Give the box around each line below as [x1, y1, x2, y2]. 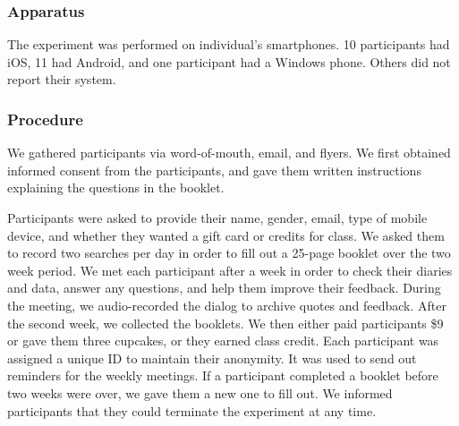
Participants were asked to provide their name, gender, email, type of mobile [7, 209, 428, 226]
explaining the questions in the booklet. [7, 178, 225, 197]
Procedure [7, 107, 83, 130]
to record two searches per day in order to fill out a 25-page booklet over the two [7, 243, 451, 262]
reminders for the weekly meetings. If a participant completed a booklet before [7, 366, 438, 385]
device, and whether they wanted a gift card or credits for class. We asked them [7, 226, 445, 244]
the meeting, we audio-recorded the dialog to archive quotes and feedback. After [7, 295, 446, 314]
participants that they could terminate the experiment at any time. [7, 401, 377, 420]
